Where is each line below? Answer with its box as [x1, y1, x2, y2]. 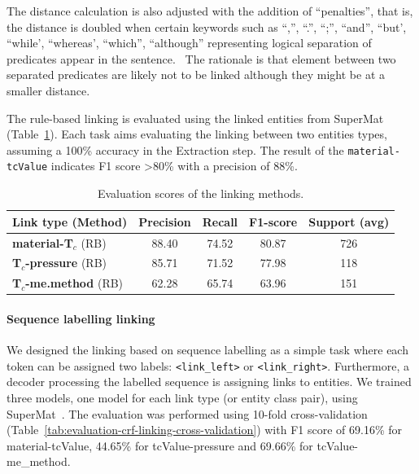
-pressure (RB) [25, 254, 107, 271]
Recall [202, 213, 238, 230]
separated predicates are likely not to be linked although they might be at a [7, 66, 385, 83]
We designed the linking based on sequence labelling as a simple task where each [7, 341, 408, 358]
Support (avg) [308, 213, 390, 230]
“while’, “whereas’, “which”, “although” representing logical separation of [7, 34, 372, 51]
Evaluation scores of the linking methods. [97, 185, 304, 202]
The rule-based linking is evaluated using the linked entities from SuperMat [7, 109, 384, 126]
